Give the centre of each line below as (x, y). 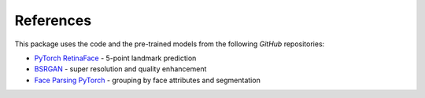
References (53, 20)
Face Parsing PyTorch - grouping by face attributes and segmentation (148, 80)
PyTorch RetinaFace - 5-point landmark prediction (115, 58)
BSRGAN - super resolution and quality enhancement (120, 69)
